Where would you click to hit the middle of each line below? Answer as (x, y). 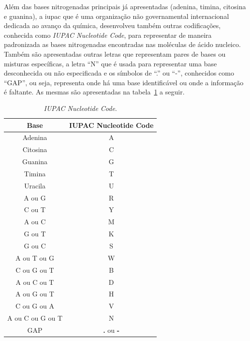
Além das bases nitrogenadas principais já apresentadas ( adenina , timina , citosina (125, 6)
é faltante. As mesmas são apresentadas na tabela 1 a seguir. (94, 92)
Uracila (35, 185)
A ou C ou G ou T (35, 318)
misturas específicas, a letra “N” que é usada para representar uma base (110, 63)
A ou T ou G (35, 257)
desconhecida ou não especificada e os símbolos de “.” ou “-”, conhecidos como (119, 73)
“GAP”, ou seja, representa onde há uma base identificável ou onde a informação (124, 82)
